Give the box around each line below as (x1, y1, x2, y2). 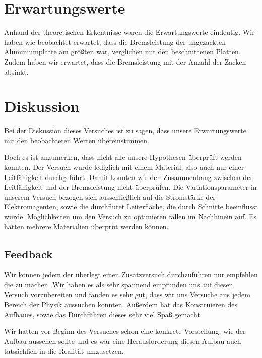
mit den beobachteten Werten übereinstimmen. (4, 135, 149, 145)
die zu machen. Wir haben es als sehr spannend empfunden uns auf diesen (4, 279, 233, 289)
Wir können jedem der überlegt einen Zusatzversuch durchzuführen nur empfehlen (4, 269, 258, 280)
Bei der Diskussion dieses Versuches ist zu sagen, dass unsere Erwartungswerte (4, 125, 246, 136)
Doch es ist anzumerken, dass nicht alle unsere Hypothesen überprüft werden (4, 152, 242, 162)
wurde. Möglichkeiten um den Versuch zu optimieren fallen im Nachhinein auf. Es (4, 211, 256, 221)
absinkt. (4, 66, 29, 77)
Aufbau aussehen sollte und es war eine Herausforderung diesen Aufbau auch (4, 335, 241, 346)
